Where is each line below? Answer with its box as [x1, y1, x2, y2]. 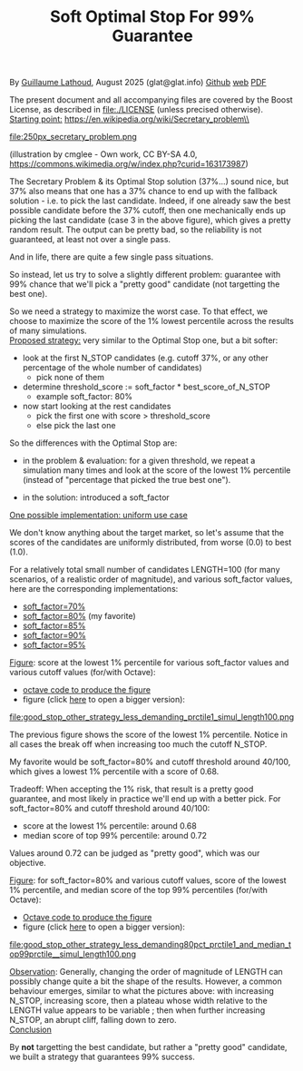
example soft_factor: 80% [35, 391, 133, 402]
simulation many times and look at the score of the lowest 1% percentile [22, 465, 291, 476]
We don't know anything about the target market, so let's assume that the [9, 527, 284, 538]
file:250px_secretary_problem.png [9, 132, 138, 142]
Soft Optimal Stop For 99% [49, 6, 256, 27]
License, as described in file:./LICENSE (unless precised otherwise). [9, 104, 263, 115]
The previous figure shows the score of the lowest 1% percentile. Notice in [9, 729, 288, 741]
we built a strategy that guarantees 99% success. [9, 1051, 195, 1063]
